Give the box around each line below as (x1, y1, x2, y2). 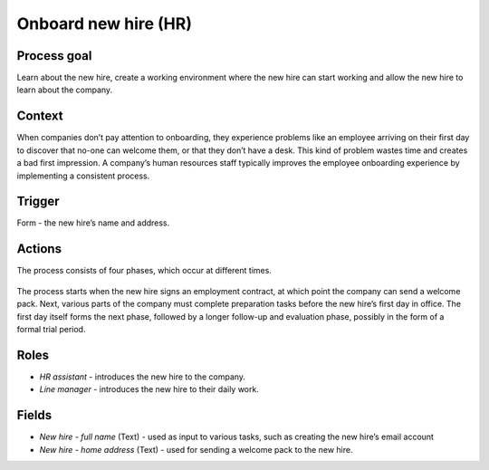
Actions (16, 241, 62, 257)
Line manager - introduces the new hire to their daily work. (39, 384, 260, 395)
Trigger (16, 194, 60, 209)
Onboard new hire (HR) (16, 14, 192, 34)
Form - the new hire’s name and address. (16, 217, 170, 228)
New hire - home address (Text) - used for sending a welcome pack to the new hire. (39, 444, 353, 455)
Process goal (16, 48, 92, 63)
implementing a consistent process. (16, 170, 150, 181)
